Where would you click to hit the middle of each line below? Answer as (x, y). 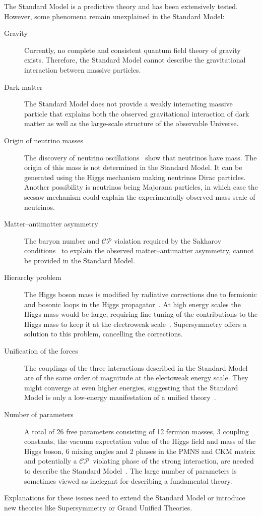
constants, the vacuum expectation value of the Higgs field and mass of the (140, 441)
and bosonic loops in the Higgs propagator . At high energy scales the (133, 304)
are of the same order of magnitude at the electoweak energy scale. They (136, 378)
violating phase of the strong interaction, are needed (173, 461)
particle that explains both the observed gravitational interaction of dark (137, 113)
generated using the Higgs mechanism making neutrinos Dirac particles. (135, 177)
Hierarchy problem (33, 277)
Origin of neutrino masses (44, 140)
